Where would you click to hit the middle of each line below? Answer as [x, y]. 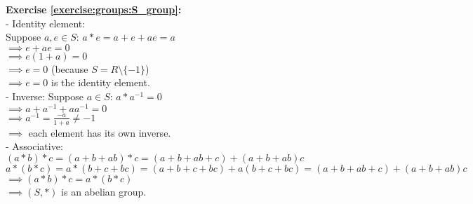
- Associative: [34, 146]
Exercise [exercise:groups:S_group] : [94, 9]
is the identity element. [100, 82]
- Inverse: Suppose [45, 96]
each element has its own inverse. [100, 132]
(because [69, 68]
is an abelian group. [104, 191]
